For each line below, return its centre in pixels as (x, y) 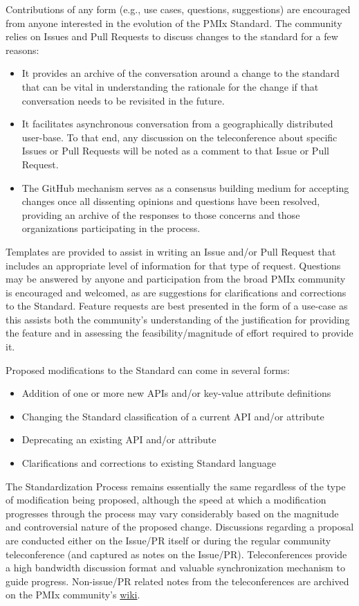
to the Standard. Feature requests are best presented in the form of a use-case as (177, 306)
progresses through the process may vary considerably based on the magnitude (172, 513)
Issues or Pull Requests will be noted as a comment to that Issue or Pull (175, 151)
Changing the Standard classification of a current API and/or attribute (173, 416)
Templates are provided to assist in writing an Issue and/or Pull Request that (171, 251)
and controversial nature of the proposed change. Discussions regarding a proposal (180, 527)
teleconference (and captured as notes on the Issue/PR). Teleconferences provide (176, 554)
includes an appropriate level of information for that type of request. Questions (173, 265)
